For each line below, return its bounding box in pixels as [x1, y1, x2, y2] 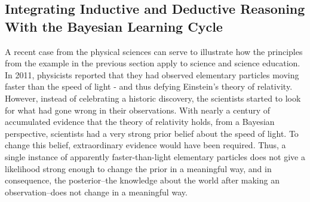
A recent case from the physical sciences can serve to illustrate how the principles [5, 45, 303, 57]
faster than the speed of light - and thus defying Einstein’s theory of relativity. [5, 80, 293, 93]
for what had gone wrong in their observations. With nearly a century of [5, 103, 271, 116]
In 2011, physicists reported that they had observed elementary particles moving [5, 68, 299, 81]
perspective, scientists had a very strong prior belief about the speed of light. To [5, 127, 299, 139]
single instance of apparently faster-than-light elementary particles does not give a [5, 150, 305, 163]
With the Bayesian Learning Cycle [5, 17, 223, 35]
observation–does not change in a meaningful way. [5, 185, 188, 198]
